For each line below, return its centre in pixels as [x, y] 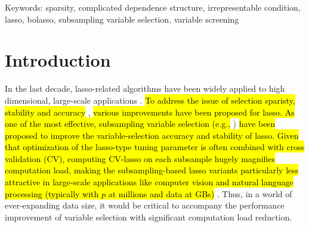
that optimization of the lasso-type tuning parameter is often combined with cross [155, 147]
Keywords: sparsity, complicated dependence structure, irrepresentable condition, [153, 7]
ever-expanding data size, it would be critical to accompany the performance [145, 205]
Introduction [58, 60]
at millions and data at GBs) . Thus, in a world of [200, 193]
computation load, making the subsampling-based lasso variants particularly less [152, 170]
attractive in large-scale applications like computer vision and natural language [149, 182]
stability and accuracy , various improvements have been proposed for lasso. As [150, 112]
